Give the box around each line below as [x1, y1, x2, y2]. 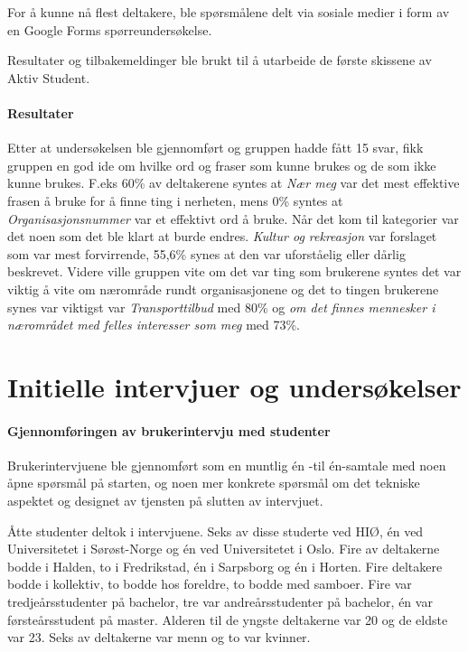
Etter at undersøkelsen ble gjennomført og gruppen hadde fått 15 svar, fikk [7, 138, 424, 157]
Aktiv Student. [7, 68, 90, 87]
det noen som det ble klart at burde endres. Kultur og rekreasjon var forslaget [7, 227, 437, 246]
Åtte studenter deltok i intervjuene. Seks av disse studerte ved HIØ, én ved [7, 521, 424, 540]
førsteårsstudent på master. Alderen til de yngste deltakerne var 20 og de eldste [7, 610, 448, 629]
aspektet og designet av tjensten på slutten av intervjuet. [7, 491, 323, 510]
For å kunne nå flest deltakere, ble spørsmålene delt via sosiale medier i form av [7, 3, 450, 21]
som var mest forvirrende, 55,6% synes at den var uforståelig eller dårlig [7, 244, 406, 263]
